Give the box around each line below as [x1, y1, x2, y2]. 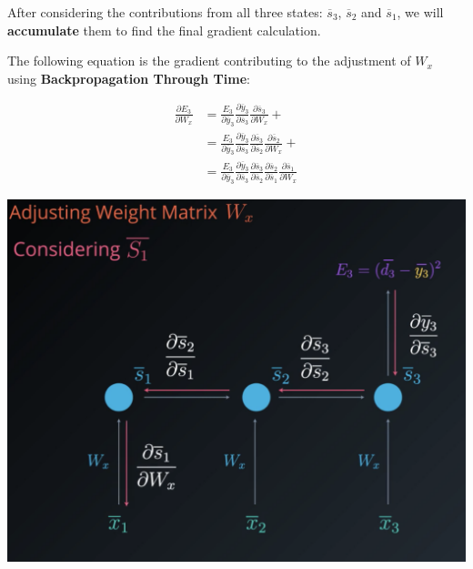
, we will [397, 3, 444, 21]
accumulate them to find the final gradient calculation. [7, 20, 321, 39]
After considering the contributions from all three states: [7, 3, 323, 21]
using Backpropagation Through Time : [7, 68, 250, 87]
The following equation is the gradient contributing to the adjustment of [7, 51, 411, 70]
